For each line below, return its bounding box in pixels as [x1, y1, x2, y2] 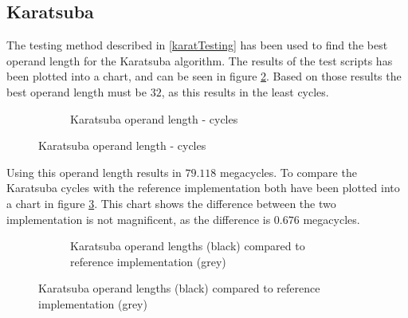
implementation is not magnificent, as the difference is [6, 210, 271, 227]
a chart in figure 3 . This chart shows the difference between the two [6, 194, 336, 211]
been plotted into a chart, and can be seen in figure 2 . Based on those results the [6, 68, 402, 84]
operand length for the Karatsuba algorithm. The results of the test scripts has [6, 52, 393, 69]
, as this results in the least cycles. [161, 83, 329, 100]
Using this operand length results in [6, 163, 182, 180]
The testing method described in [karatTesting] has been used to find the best [6, 37, 388, 53]
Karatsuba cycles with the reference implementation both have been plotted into [6, 179, 400, 196]
